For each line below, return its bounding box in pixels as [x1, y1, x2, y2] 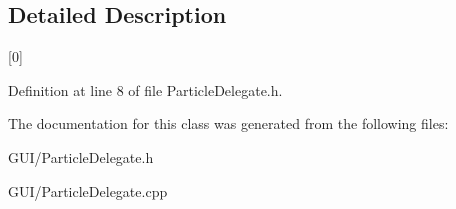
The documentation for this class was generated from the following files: [8, 113, 449, 134]
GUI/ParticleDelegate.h [8, 146, 154, 167]
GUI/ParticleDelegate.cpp [8, 180, 168, 201]
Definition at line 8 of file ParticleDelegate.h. [8, 79, 283, 100]
